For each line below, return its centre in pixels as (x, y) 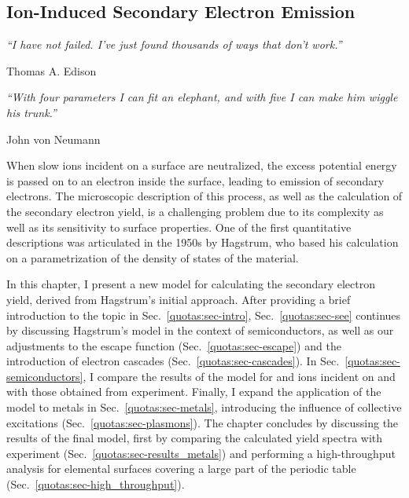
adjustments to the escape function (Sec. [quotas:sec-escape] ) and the (174, 345)
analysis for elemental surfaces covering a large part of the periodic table (181, 469)
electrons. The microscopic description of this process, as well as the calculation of (204, 196)
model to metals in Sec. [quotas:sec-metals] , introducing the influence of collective (204, 407)
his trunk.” (31, 112)
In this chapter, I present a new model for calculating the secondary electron (191, 284)
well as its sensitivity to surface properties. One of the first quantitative (179, 227)
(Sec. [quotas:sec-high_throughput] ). (96, 484)
